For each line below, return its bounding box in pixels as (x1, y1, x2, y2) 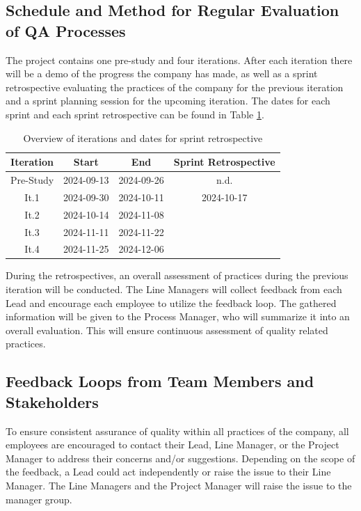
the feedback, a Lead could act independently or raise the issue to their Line (6, 464, 331, 479)
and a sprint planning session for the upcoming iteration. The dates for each (6, 93, 330, 108)
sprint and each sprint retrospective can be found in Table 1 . (6, 107, 264, 121)
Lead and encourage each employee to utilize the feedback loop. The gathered (6, 295, 337, 310)
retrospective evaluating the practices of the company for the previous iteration (6, 79, 344, 94)
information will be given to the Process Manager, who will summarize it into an (6, 309, 350, 324)
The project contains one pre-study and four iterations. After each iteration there (6, 52, 353, 67)
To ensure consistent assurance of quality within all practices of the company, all (6, 423, 349, 438)
